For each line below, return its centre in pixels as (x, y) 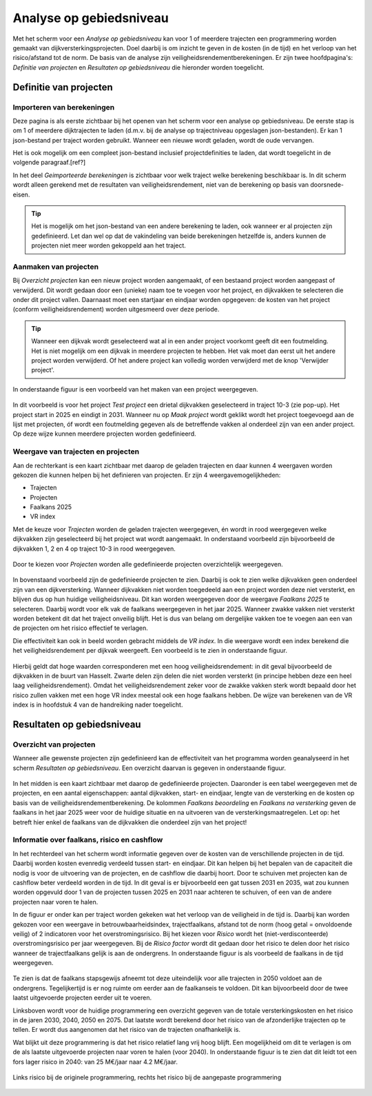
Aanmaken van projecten (56, 267)
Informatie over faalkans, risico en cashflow (88, 840)
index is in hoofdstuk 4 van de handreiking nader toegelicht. (98, 705)
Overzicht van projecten (54, 744)
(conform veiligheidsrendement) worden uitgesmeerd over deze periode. (116, 309)
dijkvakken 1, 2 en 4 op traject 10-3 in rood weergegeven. (94, 549)
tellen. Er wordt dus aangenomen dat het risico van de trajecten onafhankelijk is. (127, 1030)
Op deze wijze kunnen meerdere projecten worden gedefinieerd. (104, 434)
